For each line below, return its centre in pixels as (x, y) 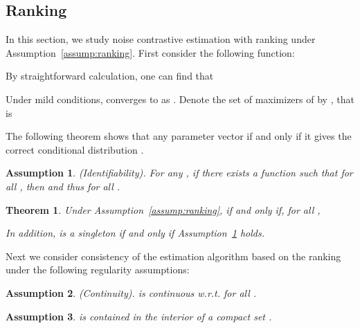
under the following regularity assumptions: (98, 270)
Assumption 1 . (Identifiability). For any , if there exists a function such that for (179, 173)
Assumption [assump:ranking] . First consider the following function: (150, 52)
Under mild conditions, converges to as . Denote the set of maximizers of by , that (180, 99)
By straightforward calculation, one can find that (110, 76)
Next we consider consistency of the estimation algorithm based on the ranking (173, 256)
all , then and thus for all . (63, 186)
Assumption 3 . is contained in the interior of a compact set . (139, 316)
